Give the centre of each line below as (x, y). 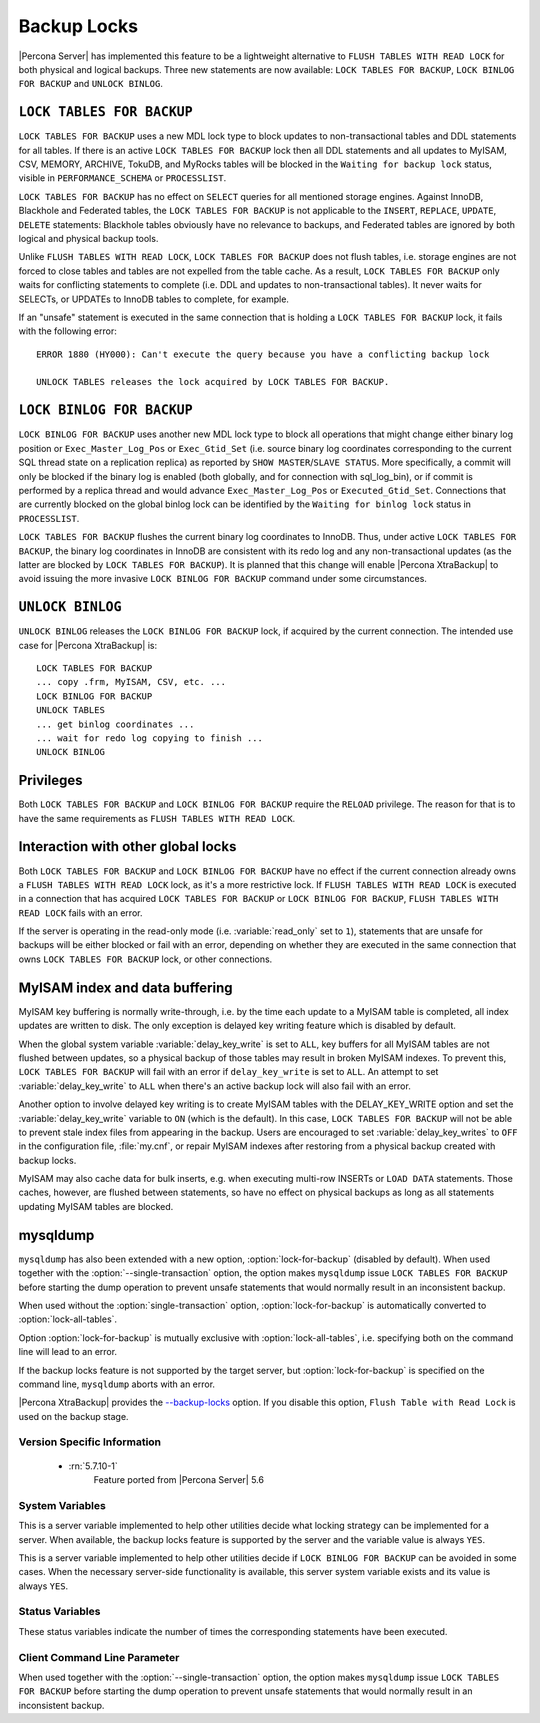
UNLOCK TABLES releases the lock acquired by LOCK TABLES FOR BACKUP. (213, 382)
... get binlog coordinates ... (115, 724)
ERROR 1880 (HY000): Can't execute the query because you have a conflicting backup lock (263, 354)
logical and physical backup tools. (88, 238)
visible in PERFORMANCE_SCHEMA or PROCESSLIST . (122, 178)
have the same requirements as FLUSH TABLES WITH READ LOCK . (157, 818)
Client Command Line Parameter (99, 1657)
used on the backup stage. (73, 1416)
